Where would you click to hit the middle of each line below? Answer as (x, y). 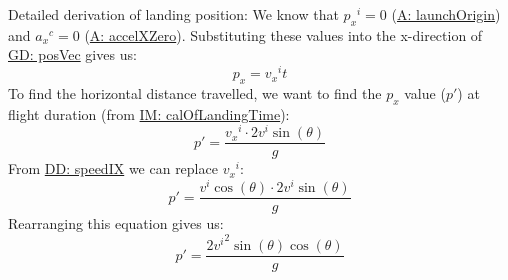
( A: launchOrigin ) (446, 14)
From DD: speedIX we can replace (113, 168)
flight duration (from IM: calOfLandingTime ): (149, 113)
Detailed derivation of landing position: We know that (173, 14)
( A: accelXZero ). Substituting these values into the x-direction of (283, 34)
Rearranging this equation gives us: (116, 223)
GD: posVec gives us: (72, 54)
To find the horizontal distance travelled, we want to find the (195, 92)
